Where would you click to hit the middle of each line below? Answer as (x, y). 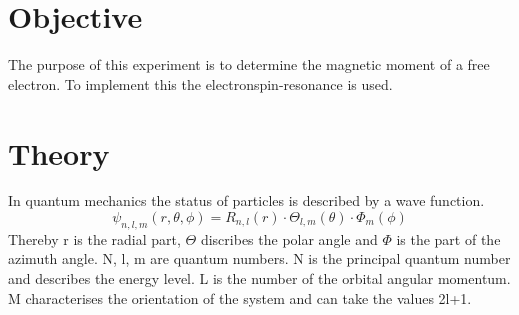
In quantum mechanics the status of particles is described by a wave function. (246, 200)
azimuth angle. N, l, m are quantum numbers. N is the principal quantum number (259, 258)
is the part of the (448, 238)
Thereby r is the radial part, (94, 238)
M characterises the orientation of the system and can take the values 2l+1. (240, 297)
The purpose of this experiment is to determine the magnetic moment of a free (249, 64)
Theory (59, 152)
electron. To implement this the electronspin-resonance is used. (200, 83)
